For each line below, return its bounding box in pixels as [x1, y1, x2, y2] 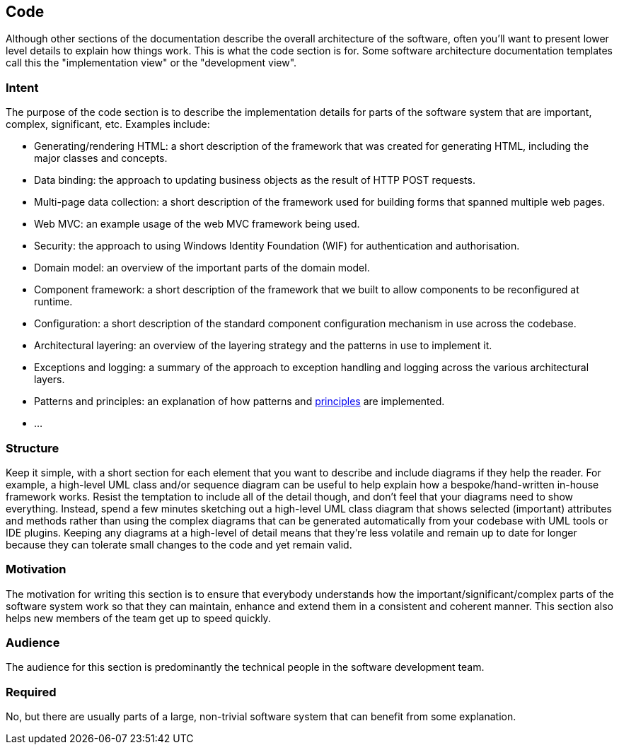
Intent [6, 80, 39, 95]
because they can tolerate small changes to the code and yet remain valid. [6, 538, 352, 551]
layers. [34, 373, 65, 386]
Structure [6, 440, 59, 455]
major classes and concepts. [34, 152, 168, 165]
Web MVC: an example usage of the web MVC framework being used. [34, 218, 360, 230]
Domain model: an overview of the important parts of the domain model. [34, 262, 370, 274]
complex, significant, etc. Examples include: [6, 118, 210, 131]
